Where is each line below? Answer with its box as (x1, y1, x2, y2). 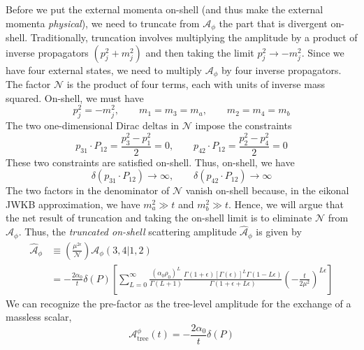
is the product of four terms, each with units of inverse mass (66, 77, 325, 92)
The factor (6, 77, 51, 92)
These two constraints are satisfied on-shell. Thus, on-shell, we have (6, 154, 295, 169)
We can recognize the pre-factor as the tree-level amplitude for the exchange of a (6, 296, 351, 310)
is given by (256, 224, 302, 239)
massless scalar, (6, 309, 72, 324)
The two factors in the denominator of (6, 183, 170, 198)
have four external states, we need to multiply (6, 62, 202, 77)
